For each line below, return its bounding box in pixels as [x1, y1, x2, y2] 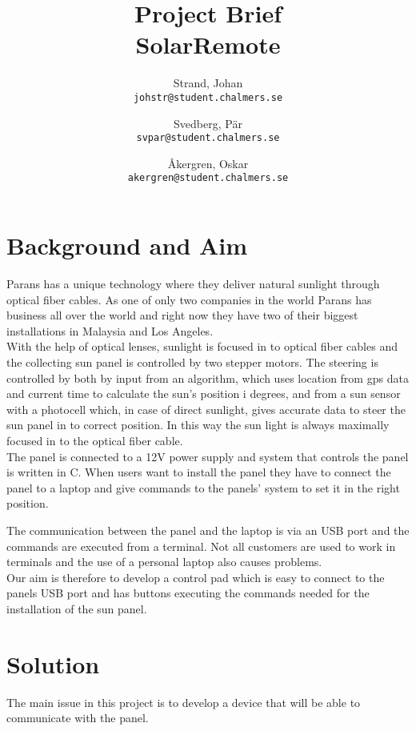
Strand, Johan [173, 74, 243, 91]
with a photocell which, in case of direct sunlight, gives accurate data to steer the [6, 400, 406, 417]
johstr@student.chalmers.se [133, 91, 283, 103]
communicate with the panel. [6, 709, 149, 726]
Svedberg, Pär [174, 114, 242, 131]
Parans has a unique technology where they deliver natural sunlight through [6, 275, 380, 291]
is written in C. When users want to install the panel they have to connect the [6, 464, 391, 480]
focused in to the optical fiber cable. [6, 432, 183, 448]
